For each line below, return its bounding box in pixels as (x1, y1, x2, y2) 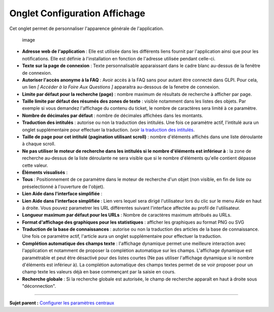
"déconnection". (22, 283, 56, 289)
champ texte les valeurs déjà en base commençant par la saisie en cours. (22, 269, 176, 275)
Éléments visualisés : (22, 169, 68, 175)
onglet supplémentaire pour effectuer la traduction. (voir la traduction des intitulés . (22, 127, 195, 133)
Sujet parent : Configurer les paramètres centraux (9, 300, 114, 306)
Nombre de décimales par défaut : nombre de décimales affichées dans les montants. (22, 112, 203, 118)
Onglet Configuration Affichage (9, 8, 146, 19)
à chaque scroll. (22, 141, 56, 147)
